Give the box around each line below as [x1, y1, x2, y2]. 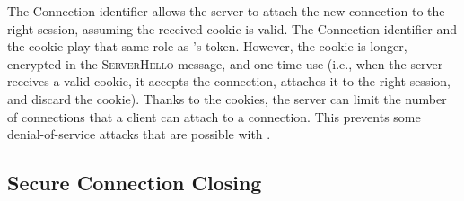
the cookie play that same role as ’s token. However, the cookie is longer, [7, 37, 407, 56]
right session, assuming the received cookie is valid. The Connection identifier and [7, 19, 458, 38]
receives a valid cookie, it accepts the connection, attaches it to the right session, [7, 72, 451, 91]
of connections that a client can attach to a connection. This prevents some [7, 107, 421, 126]
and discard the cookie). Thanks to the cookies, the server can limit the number [7, 89, 447, 108]
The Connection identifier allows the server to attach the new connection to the [7, 2, 445, 20]
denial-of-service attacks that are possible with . [7, 125, 271, 144]
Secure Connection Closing [7, 169, 262, 197]
